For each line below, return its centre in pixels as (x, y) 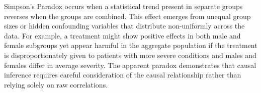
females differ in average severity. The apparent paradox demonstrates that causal (130, 65)
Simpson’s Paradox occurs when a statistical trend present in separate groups (123, 6)
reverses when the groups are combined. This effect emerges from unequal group (127, 16)
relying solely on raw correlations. (56, 84)
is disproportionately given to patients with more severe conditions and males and (130, 55)
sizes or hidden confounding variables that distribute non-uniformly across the (124, 26)
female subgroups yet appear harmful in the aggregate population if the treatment (131, 45)
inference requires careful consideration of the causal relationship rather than (123, 75)
